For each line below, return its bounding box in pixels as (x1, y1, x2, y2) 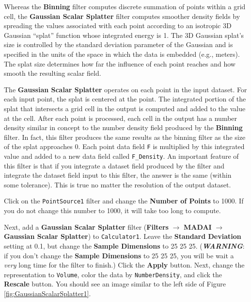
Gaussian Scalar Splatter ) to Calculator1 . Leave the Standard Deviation (4, 231, 241, 241)
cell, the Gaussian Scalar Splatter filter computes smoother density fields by (4, 11, 240, 21)
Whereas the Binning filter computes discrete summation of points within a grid (4, 1, 246, 11)
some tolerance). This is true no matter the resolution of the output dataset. (4, 179, 231, 189)
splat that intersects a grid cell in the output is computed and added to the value (4, 103, 246, 113)
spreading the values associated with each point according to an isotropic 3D (4, 20, 232, 31)
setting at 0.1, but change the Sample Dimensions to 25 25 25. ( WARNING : (4, 240, 245, 251)
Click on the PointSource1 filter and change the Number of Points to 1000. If (4, 196, 244, 206)
